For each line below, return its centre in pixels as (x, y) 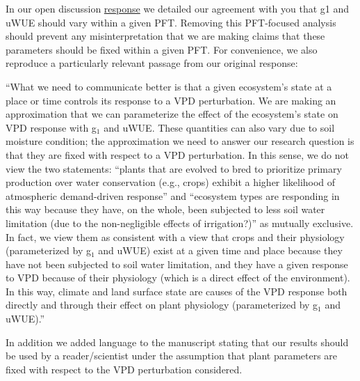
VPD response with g (51, 127)
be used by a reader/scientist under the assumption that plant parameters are (172, 356)
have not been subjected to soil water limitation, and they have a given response (177, 264)
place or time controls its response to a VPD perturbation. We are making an (171, 100)
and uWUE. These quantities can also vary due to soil (219, 127)
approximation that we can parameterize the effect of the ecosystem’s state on (172, 114)
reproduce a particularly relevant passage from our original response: (152, 63)
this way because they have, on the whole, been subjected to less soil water (165, 209)
